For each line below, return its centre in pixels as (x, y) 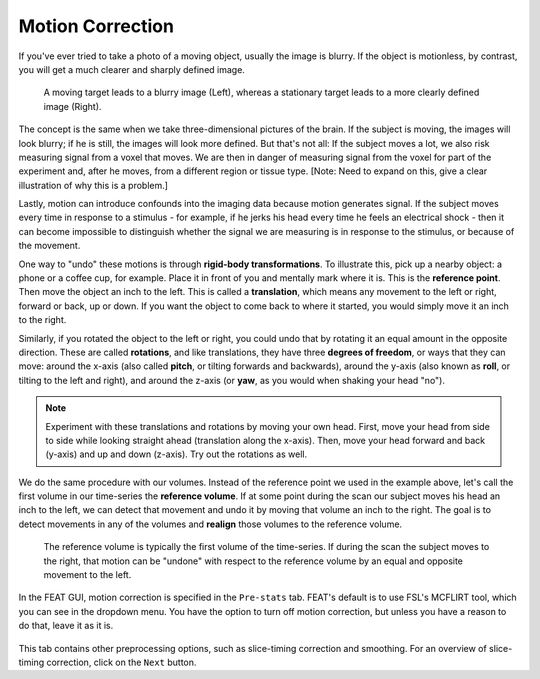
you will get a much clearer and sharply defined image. (131, 69)
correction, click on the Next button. (121, 662)
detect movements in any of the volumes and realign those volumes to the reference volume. (210, 524)
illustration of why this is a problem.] (93, 185)
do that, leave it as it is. (66, 626)
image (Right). (72, 106)
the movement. (49, 246)
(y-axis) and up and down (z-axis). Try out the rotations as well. (176, 454)
